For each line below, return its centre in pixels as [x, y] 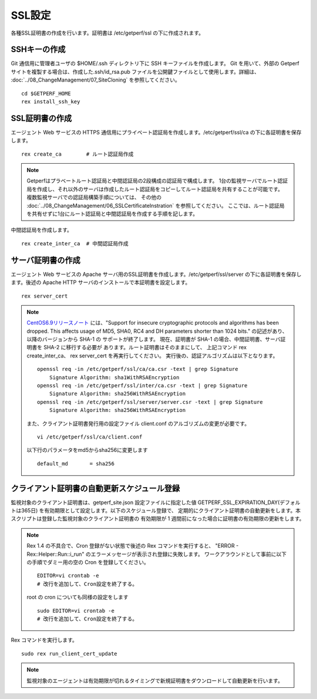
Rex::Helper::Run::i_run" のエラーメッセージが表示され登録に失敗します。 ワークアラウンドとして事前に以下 [157, 554]
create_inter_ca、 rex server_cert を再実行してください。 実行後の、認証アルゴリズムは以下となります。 [152, 356]
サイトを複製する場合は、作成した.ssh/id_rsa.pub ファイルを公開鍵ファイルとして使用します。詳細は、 [135, 72]
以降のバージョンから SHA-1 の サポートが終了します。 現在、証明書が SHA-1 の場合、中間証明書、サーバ [154, 339]
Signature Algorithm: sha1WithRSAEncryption [114, 377]
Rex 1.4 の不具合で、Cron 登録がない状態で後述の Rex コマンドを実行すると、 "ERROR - [133, 546]
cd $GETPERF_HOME [46, 93]
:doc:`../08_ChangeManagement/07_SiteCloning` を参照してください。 [95, 80]
